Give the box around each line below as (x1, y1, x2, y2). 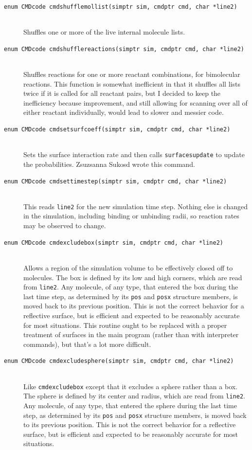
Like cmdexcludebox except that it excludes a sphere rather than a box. (23, 381, 238, 391)
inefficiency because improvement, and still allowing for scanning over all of (23, 97, 248, 108)
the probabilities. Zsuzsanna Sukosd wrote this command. (23, 159, 195, 169)
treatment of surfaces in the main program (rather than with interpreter (23, 329, 239, 340)
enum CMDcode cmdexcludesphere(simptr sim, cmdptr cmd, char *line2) (4, 358, 234, 365)
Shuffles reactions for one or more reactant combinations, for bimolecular (23, 69, 240, 79)
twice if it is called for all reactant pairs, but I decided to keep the (23, 88, 221, 98)
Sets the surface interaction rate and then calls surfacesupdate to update (23, 149, 245, 160)
